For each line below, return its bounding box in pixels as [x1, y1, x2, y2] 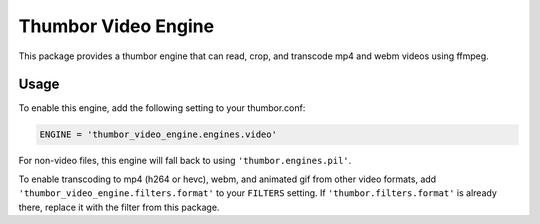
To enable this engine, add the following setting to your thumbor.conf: [18, 102, 306, 114]
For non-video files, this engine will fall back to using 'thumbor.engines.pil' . [18, 155, 352, 167]
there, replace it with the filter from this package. [18, 201, 220, 213]
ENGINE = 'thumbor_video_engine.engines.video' [39, 129, 277, 140]
